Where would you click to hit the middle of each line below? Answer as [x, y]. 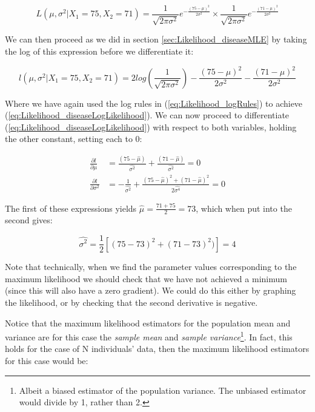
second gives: [29, 220]
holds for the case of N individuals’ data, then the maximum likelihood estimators [157, 349]
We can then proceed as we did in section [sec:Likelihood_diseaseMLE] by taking [156, 39]
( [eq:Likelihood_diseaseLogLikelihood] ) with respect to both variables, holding [151, 127]
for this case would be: [47, 360]
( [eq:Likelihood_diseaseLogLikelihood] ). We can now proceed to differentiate [147, 115]
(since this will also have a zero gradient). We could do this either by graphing [151, 290]
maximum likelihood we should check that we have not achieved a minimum [146, 278]
